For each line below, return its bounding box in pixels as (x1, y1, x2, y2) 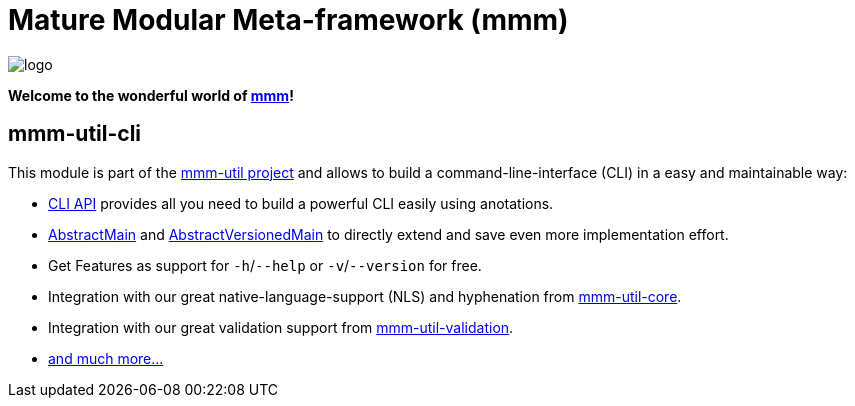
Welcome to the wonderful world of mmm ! (8, 86, 294, 104)
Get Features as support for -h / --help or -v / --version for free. (48, 256, 482, 274)
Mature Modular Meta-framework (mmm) (8, 3, 569, 37)
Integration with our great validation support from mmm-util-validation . (48, 318, 514, 336)
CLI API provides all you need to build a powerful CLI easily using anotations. (48, 194, 554, 212)
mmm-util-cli (8, 121, 142, 147)
